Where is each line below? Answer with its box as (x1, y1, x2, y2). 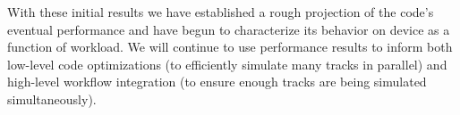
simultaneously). (7, 89, 97, 108)
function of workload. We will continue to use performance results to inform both (7, 37, 453, 56)
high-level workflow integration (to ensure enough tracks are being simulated (7, 72, 427, 91)
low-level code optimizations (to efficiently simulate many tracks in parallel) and (7, 54, 447, 73)
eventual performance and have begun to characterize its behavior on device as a (7, 20, 450, 38)
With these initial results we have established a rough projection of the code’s (7, 3, 434, 21)
